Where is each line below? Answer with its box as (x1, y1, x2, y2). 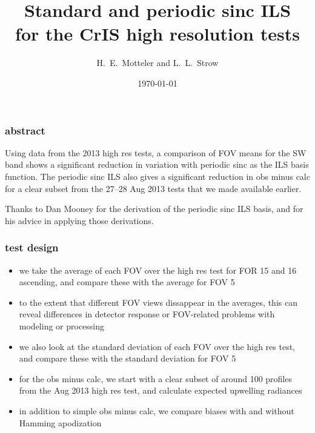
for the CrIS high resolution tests (15, 21, 300, 46)
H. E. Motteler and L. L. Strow (96, 56, 219, 69)
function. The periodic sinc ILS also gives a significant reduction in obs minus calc (5, 170, 310, 182)
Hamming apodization (19, 416, 102, 429)
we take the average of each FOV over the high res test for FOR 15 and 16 (19, 263, 297, 276)
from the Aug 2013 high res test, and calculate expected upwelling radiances (19, 384, 302, 397)
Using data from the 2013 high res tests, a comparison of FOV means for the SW (5, 146, 307, 159)
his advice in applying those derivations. (5, 214, 154, 226)
